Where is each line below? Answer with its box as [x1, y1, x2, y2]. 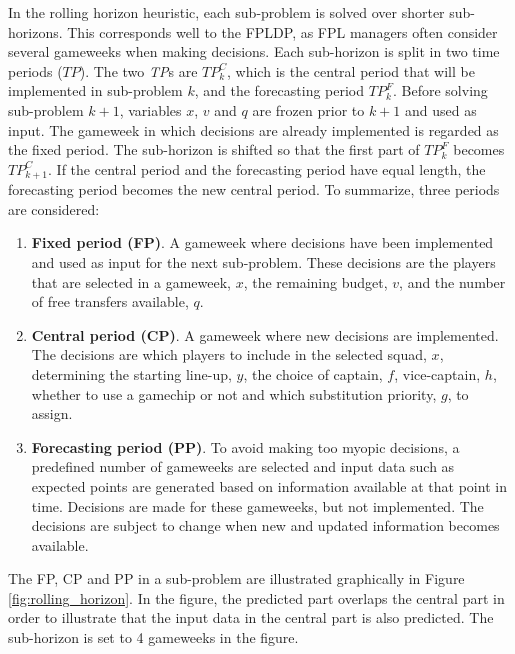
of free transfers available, [31, 291, 189, 312]
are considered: [8, 198, 100, 219]
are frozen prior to [252, 99, 365, 120]
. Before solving [393, 80, 488, 101]
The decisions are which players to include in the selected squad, [31, 344, 427, 365]
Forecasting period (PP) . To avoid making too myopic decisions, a [31, 436, 460, 457]
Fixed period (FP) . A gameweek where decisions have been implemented [31, 232, 494, 253]
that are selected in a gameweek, [31, 271, 231, 292]
